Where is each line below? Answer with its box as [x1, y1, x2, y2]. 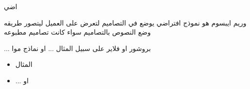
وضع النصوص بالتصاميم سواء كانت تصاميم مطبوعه [4, 27, 151, 37]
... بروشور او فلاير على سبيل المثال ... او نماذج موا [4, 43, 151, 53]
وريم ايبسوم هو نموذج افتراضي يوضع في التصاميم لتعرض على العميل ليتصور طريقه [4, 17, 247, 27]
